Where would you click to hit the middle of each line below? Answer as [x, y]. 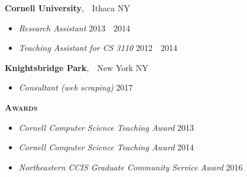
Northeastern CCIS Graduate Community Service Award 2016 [131, 167]
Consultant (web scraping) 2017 [76, 87]
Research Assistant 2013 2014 [74, 28]
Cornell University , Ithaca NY [67, 8]
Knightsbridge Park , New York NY [77, 67]
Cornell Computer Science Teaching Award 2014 [106, 147]
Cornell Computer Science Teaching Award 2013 [106, 127]
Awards [21, 107]
